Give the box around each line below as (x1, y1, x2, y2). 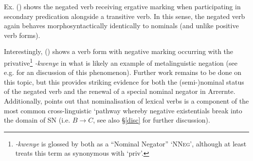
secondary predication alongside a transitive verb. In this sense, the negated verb (4, 11, 245, 21)
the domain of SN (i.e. (4, 115, 71, 125)
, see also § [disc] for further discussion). (93, 115, 210, 125)
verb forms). (4, 30, 40, 40)
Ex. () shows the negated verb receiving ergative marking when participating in (4, 1, 241, 11)
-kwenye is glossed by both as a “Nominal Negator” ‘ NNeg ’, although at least (15, 138, 247, 148)
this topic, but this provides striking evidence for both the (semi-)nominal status (4, 76, 244, 87)
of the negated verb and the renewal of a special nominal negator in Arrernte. (4, 86, 235, 96)
